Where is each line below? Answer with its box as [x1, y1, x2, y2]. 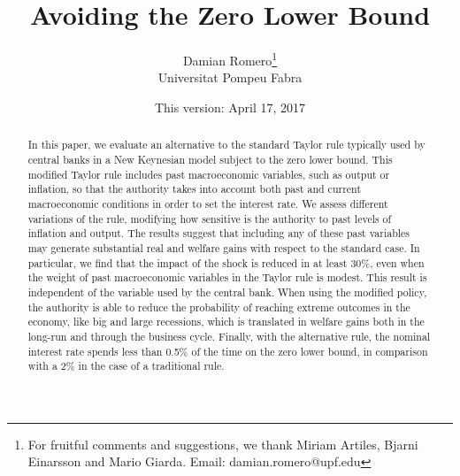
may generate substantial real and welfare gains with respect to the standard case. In [27, 240, 420, 255]
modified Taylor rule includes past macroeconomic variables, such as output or [27, 166, 390, 181]
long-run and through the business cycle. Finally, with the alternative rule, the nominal [27, 328, 431, 343]
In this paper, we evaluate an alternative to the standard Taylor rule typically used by [27, 137, 425, 152]
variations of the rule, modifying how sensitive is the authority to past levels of [27, 211, 392, 226]
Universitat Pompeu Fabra [157, 68, 303, 87]
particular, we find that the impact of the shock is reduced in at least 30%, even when [27, 255, 425, 270]
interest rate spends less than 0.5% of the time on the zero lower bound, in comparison [27, 343, 428, 358]
